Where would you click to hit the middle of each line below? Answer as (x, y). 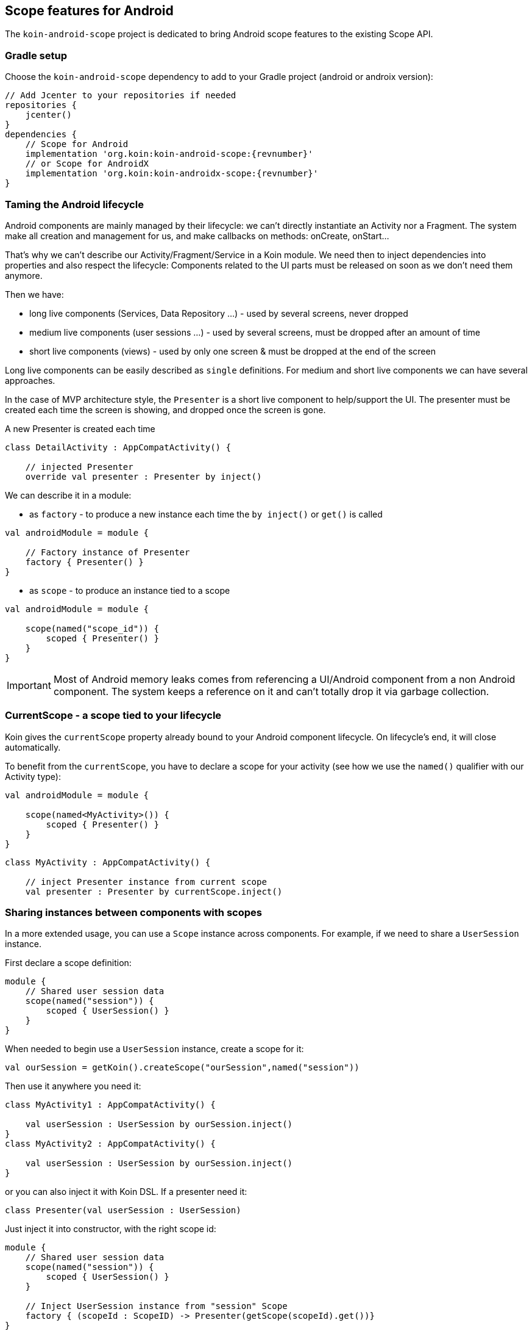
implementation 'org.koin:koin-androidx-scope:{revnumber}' (172, 174)
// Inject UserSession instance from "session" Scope (156, 1306)
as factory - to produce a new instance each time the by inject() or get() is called (206, 514)
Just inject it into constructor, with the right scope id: (111, 1229)
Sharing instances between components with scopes (133, 913)
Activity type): (33, 776)
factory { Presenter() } (84, 562)
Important (29, 685)
